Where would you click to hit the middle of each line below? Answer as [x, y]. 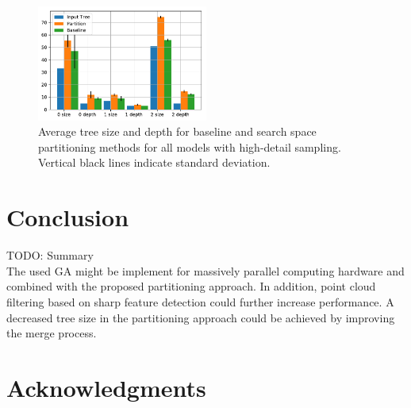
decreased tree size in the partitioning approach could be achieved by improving [201, 317]
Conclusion [68, 217]
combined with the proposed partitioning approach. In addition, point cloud [191, 286]
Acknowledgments [106, 387]
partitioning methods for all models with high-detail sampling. [190, 146]
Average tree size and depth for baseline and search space [177, 131]
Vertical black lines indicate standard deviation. [154, 162]
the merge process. [52, 333]
